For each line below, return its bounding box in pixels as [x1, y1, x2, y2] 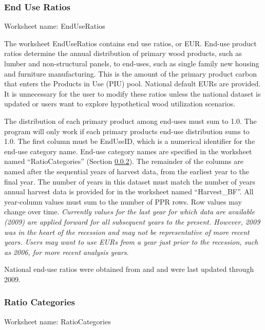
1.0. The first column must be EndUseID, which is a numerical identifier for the [4, 136, 255, 146]
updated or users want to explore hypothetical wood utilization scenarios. [4, 98, 236, 109]
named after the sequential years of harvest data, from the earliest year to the [4, 166, 249, 176]
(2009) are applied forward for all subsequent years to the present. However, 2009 [4, 216, 260, 227]
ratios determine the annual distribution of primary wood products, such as [4, 48, 242, 59]
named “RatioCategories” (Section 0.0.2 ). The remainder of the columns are [4, 156, 244, 167]
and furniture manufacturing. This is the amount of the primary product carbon [4, 68, 257, 79]
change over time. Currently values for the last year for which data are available [4, 206, 255, 217]
